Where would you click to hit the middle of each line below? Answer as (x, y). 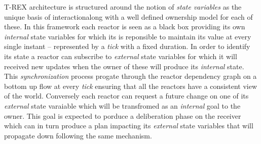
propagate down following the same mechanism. (78, 135)
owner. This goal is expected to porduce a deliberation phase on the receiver (123, 115)
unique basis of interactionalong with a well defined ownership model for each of (128, 16)
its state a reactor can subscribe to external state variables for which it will (121, 56)
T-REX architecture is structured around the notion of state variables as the (123, 7)
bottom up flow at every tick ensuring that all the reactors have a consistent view (131, 86)
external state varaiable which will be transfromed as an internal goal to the (122, 105)
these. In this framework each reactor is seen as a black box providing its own (125, 27)
